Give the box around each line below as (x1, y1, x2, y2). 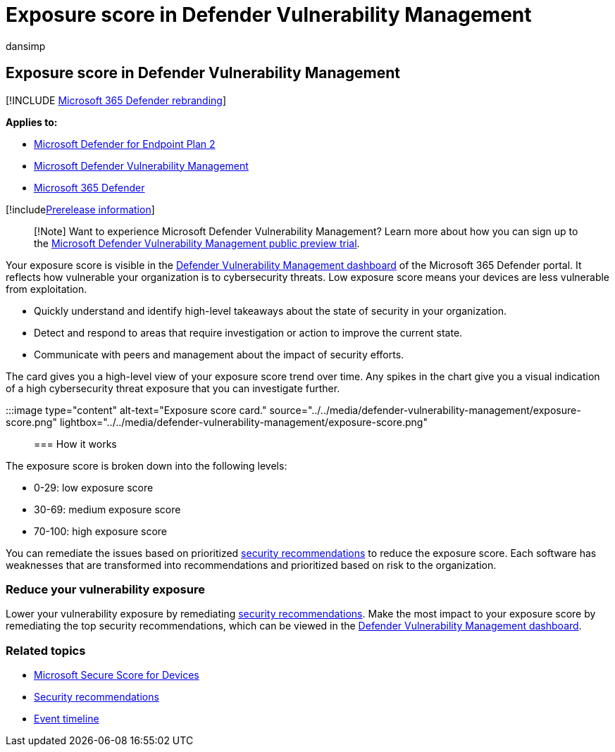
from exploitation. (6, 282, 87, 295)
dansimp (6, 39, 46, 52)
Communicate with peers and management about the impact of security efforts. (34, 348, 404, 361)
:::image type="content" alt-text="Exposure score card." (6, 403, 267, 416)
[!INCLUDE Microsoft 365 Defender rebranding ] (6, 94, 227, 106)
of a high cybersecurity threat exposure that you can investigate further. (6, 382, 340, 394)
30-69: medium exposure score (34, 503, 181, 515)
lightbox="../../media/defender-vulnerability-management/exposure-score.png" (59, 415, 428, 428)
